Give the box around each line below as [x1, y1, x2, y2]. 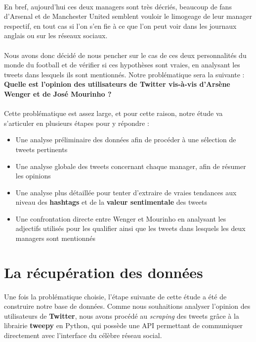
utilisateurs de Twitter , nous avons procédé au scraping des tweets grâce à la [4, 310, 239, 321]
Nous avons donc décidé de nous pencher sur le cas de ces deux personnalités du [4, 50, 247, 60]
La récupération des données [4, 262, 203, 282]
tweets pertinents [15, 144, 68, 154]
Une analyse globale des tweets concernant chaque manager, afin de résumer [15, 161, 246, 171]
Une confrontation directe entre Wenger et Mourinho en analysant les [15, 213, 226, 224]
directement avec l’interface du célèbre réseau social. [4, 330, 162, 340]
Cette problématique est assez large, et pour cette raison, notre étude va [4, 108, 223, 118]
